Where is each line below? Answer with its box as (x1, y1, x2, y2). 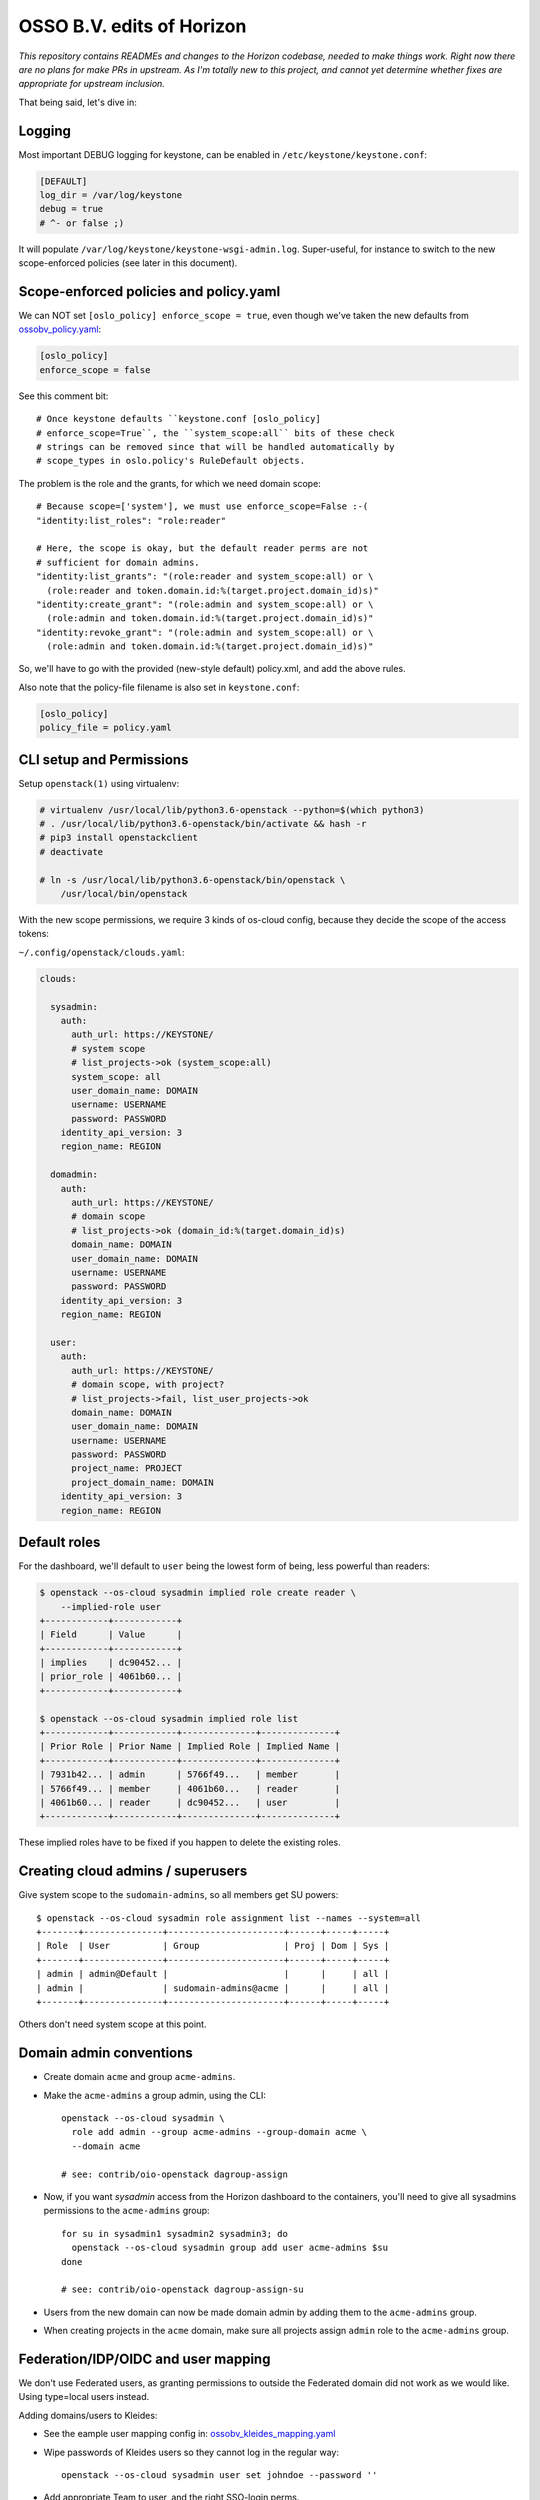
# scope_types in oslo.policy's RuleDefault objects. (36, 455, 305, 467)
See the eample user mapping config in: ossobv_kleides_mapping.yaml (43, 2428, 336, 2440)
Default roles (18, 1534, 101, 1551)
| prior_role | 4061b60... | (39, 1671, 183, 1682)
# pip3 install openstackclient (39, 832, 199, 844)
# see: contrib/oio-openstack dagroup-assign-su (61, 2284, 304, 2295)
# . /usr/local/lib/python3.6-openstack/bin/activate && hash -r (39, 818, 367, 830)
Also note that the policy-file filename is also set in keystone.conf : (18, 681, 300, 693)
